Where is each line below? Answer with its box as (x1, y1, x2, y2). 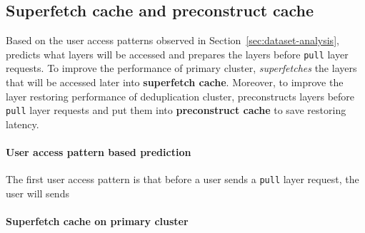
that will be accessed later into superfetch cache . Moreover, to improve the (6, 75, 344, 90)
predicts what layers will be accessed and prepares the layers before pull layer (6, 46, 349, 61)
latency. (6, 116, 39, 131)
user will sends (6, 185, 69, 200)
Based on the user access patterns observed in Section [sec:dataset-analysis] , (6, 33, 339, 48)
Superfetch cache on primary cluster (6, 214, 189, 229)
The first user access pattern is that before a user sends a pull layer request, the (6, 172, 359, 187)
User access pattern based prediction (6, 145, 191, 160)
